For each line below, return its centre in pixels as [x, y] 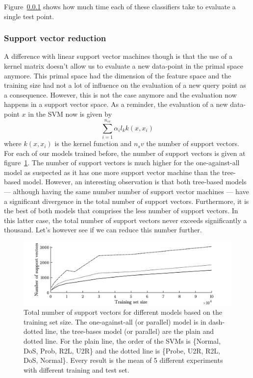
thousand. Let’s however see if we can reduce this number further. [103, 230]
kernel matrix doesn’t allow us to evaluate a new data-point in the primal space [124, 66]
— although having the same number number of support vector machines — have [126, 191]
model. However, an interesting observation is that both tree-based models [135, 182]
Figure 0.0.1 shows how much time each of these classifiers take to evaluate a [120, 6]
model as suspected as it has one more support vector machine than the [112, 172]
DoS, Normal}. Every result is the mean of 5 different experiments [123, 360]
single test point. [29, 16]
